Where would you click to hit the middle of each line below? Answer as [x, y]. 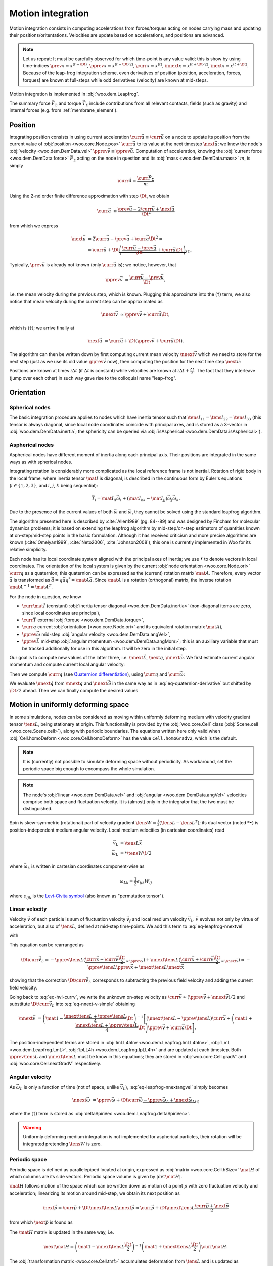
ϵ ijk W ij [144, 882]
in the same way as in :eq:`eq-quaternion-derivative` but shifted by [182, 683]
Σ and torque [68, 104]
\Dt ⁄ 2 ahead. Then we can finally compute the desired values [74, 690]
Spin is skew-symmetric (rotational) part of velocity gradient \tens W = [83, 822]
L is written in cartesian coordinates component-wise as [86, 867]
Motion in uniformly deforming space [69, 705]
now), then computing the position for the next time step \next [172, 362]
